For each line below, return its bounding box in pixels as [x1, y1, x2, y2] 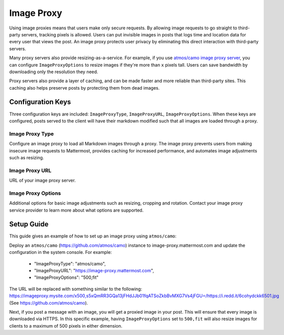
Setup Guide [9, 220, 49, 228]
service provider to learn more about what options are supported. [9, 207, 144, 213]
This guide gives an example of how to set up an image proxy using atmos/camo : [9, 233, 177, 239]
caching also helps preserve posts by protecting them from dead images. [9, 85, 160, 91]
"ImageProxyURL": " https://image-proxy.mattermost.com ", [34, 268, 154, 274]
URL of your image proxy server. [9, 177, 76, 184]
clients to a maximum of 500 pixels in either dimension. [9, 323, 123, 329]
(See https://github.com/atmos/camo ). [9, 300, 88, 306]
